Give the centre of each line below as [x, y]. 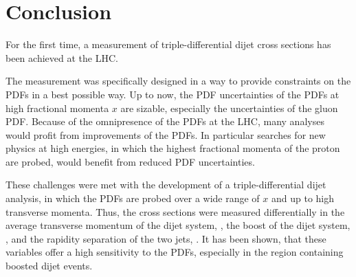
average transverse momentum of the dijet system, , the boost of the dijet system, [178, 225]
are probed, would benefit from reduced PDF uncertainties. [130, 161]
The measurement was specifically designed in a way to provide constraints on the [178, 81]
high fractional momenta [57, 108]
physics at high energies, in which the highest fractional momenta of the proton [173, 148]
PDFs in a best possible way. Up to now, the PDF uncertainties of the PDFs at [173, 94]
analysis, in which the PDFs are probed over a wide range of [133, 198]
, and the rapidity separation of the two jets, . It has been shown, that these [166, 238]
